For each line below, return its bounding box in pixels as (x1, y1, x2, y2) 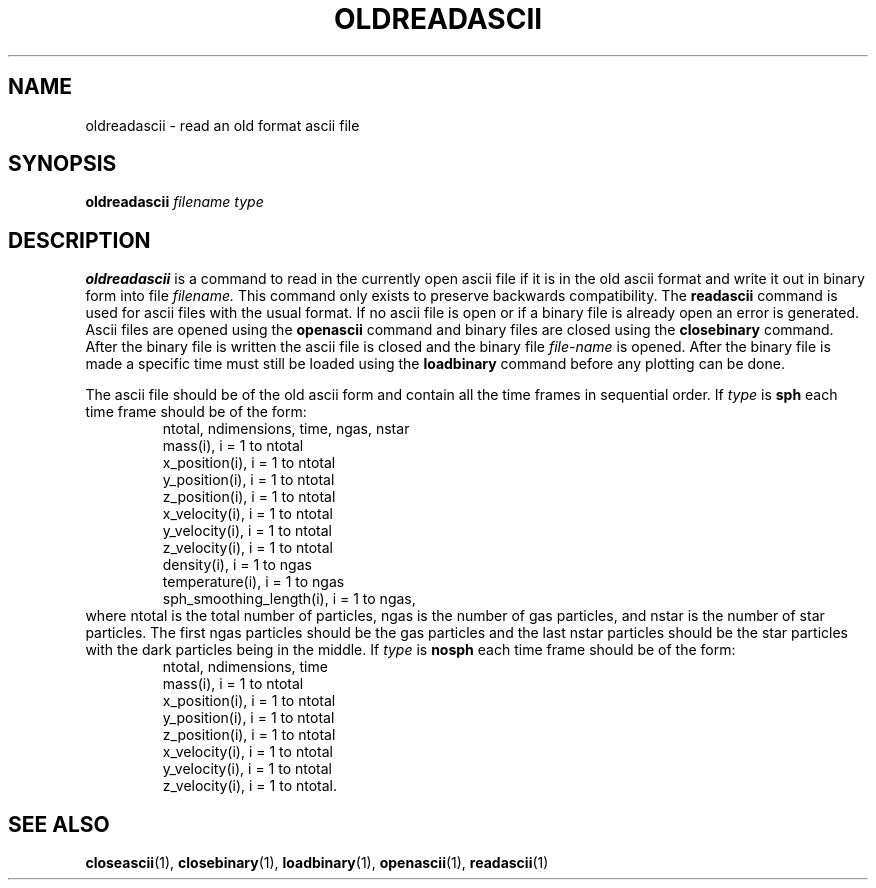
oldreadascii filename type (85, 193, 264, 211)
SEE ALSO (8, 811, 110, 837)
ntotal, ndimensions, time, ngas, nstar (162, 420, 410, 438)
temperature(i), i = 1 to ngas (162, 573, 345, 591)
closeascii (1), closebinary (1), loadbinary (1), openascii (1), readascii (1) (85, 854, 549, 872)
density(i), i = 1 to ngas (162, 556, 312, 574)
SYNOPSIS (8, 151, 117, 177)
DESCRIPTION (8, 227, 151, 253)
